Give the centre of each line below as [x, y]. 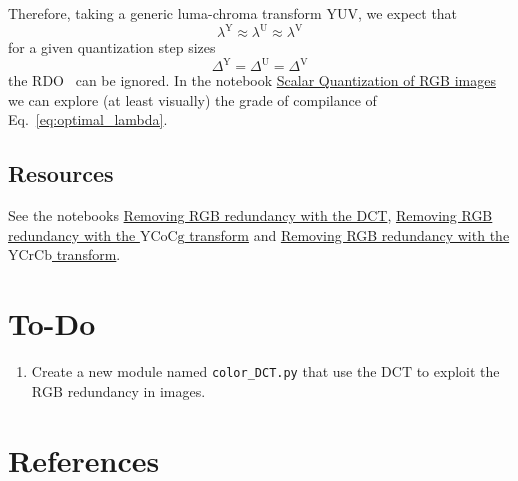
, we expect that [407, 13]
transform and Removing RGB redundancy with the [349, 234]
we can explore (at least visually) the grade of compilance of [192, 99]
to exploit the [458, 371]
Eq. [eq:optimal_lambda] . [88, 119]
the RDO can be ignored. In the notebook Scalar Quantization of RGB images [252, 80]
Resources [61, 173]
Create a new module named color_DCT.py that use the [204, 371]
